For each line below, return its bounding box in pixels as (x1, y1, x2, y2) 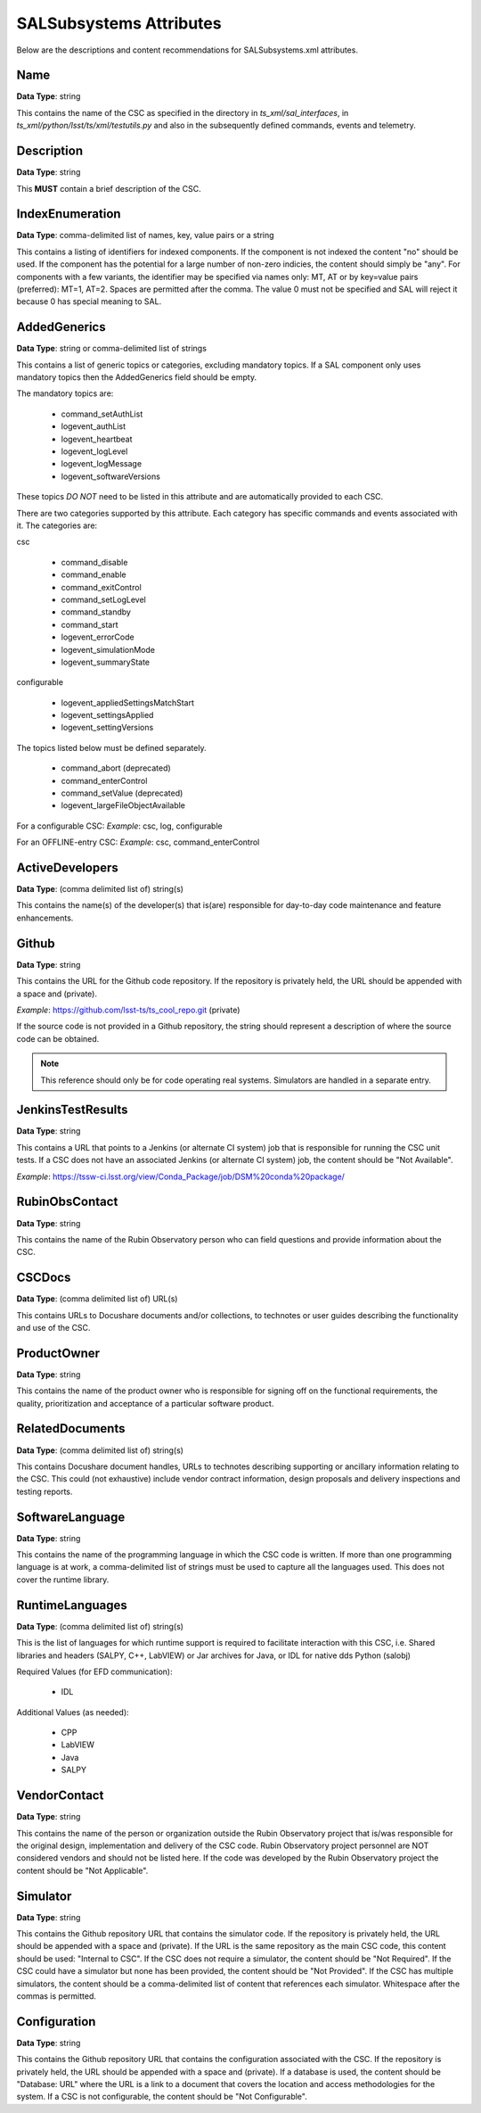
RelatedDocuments (16, 1421, 126, 1436)
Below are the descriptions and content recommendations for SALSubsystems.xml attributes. (16, 45, 358, 55)
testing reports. (16, 1486, 73, 1497)
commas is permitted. (16, 1990, 97, 2002)
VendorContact (16, 1788, 104, 1803)
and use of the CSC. (16, 1322, 91, 1333)
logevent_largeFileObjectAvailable (61, 800, 186, 811)
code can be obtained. (16, 1033, 100, 1044)
